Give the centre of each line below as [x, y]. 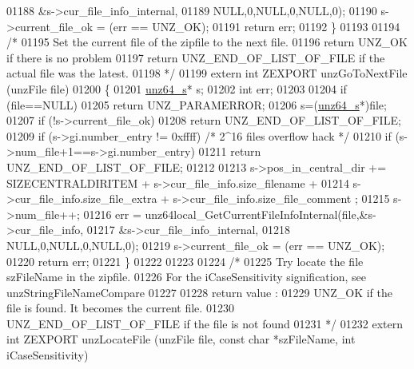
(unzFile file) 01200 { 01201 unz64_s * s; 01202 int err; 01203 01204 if [177, 88]
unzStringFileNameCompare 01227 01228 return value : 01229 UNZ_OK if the [200, 292]
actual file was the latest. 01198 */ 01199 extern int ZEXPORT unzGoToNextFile [207, 73]
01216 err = [112, 214]
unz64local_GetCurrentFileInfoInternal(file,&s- [261, 214]
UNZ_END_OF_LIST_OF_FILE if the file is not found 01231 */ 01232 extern [205, 323]
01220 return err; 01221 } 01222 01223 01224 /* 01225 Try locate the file [185, 261]
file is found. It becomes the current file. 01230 [120, 308]
